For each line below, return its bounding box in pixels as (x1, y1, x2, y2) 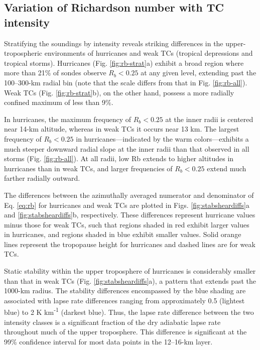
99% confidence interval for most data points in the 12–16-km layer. (4, 336, 213, 346)
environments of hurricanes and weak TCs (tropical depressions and (44, 48, 253, 58)
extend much (207, 163, 246, 173)
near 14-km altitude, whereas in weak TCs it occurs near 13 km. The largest (4, 124, 239, 134)
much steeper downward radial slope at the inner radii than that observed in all (4, 143, 249, 154)
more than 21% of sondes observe (4, 67, 106, 78)
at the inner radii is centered (165, 113, 253, 124)
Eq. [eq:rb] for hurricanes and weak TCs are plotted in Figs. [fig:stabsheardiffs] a (4, 199, 249, 210)
